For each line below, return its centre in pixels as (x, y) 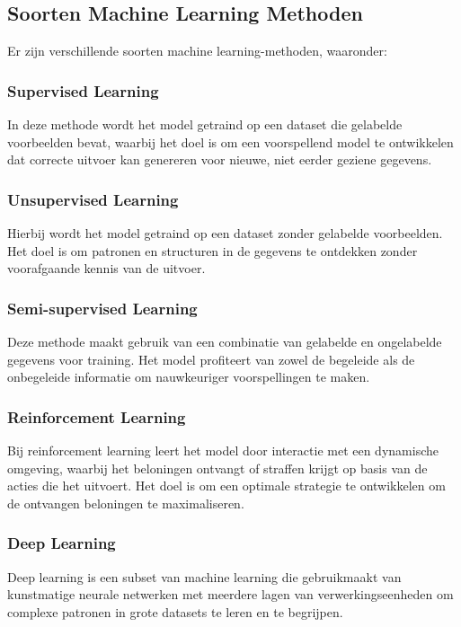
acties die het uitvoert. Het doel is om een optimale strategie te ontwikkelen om (226, 486)
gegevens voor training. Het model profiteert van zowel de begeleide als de (211, 359)
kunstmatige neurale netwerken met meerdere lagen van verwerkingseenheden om (230, 594)
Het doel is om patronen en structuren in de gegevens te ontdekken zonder (213, 250)
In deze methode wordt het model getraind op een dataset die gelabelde (205, 124)
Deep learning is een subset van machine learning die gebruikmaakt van (204, 576)
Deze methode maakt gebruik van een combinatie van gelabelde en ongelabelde (225, 342)
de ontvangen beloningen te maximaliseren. (126, 503)
